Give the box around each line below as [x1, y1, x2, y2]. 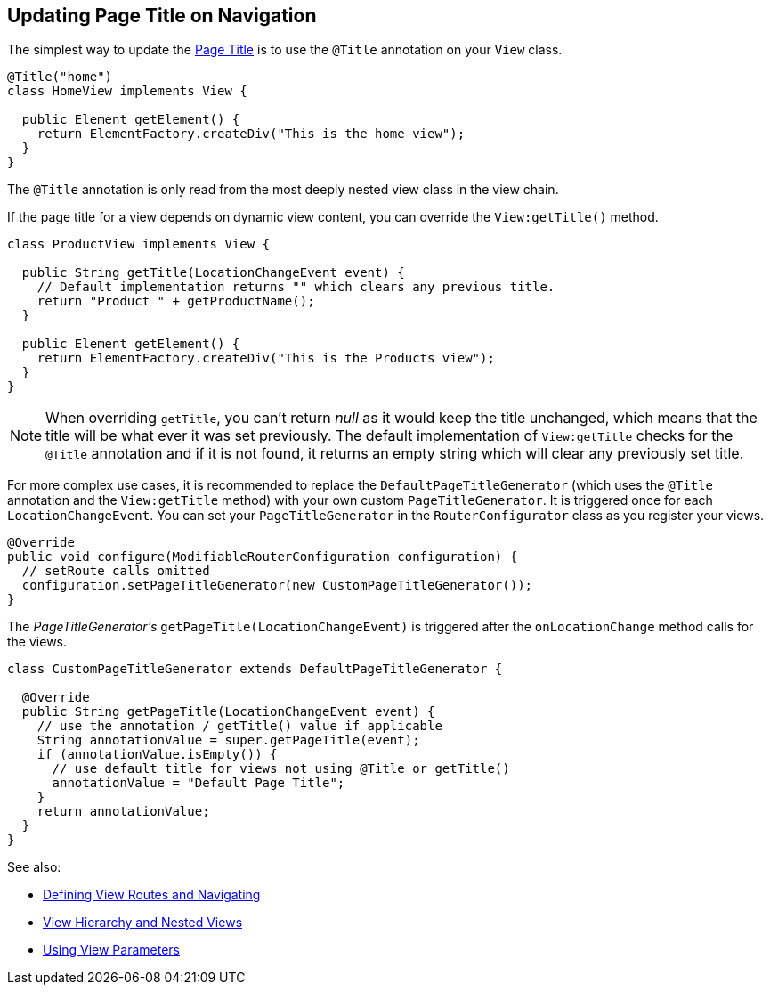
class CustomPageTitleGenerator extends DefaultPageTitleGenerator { [7, 662, 503, 677]
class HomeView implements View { [7, 84, 247, 99]
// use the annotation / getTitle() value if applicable [36, 719, 442, 734]
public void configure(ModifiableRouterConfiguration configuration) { [7, 549, 518, 565]
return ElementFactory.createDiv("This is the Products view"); [36, 351, 495, 366]
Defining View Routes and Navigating [43, 887, 261, 903]
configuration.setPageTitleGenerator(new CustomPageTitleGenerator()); [21, 578, 533, 593]
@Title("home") [7, 69, 113, 85]
